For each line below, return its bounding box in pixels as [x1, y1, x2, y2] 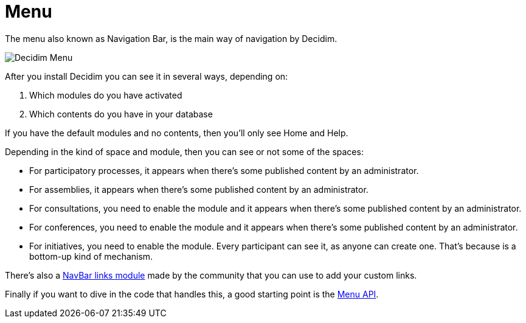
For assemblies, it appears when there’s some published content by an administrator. [29, 184, 369, 195]
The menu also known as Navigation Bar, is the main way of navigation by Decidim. [5, 33, 337, 44]
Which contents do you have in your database [29, 108, 213, 119]
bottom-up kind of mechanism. [29, 251, 153, 262]
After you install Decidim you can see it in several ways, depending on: [5, 71, 288, 82]
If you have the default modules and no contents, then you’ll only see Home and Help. [5, 127, 348, 138]
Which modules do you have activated [29, 89, 182, 100]
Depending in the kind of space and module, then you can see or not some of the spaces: [5, 146, 364, 157]
